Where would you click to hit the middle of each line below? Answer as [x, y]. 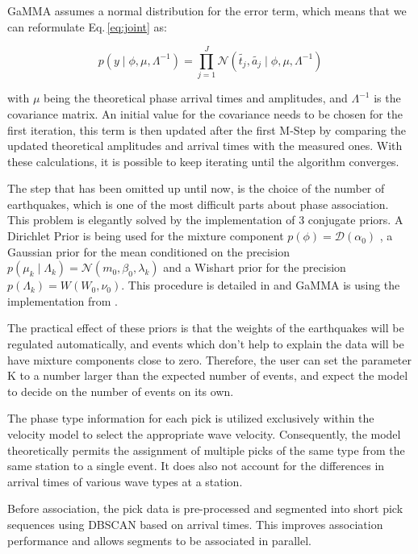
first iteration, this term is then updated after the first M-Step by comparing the [207, 129]
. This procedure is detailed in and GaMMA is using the [261, 285]
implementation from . [63, 300]
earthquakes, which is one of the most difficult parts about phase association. [198, 204]
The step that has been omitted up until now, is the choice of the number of [196, 188]
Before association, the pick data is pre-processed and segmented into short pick [205, 508]
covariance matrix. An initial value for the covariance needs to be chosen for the [205, 113]
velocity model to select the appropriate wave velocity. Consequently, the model [204, 434]
